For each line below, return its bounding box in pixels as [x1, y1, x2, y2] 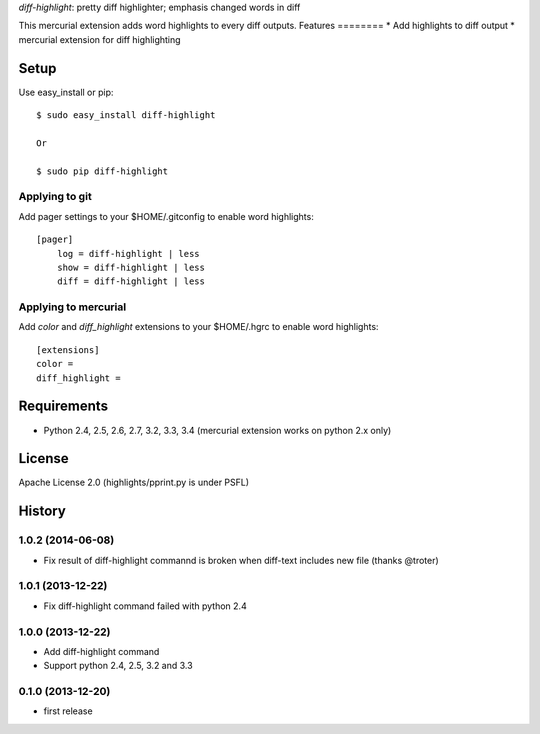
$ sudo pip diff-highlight [36, 165, 169, 177]
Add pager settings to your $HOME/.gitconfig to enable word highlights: [18, 210, 314, 222]
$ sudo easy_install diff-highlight [36, 110, 216, 121]
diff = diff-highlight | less [56, 276, 205, 287]
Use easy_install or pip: [18, 86, 114, 98]
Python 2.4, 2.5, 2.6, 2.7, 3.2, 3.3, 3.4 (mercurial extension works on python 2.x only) [43, 424, 392, 436]
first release [43, 705, 94, 717]
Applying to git [18, 190, 92, 204]
